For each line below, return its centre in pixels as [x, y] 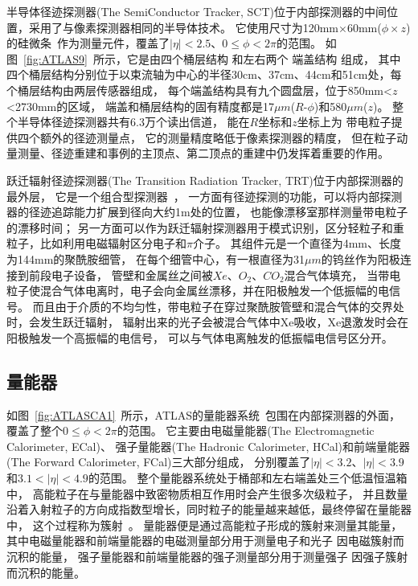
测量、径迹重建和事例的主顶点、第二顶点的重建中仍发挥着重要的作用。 [203, 153]
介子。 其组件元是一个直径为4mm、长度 [297, 243]
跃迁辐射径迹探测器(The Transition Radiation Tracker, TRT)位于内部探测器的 [205, 180]
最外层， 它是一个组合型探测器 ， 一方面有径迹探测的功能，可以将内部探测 [205, 196]
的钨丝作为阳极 [361, 258]
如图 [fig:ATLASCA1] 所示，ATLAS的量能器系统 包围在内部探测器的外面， [204, 414]
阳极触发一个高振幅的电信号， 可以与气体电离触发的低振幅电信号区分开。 [200, 337]
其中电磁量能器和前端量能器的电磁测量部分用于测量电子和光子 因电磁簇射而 [205, 541]
